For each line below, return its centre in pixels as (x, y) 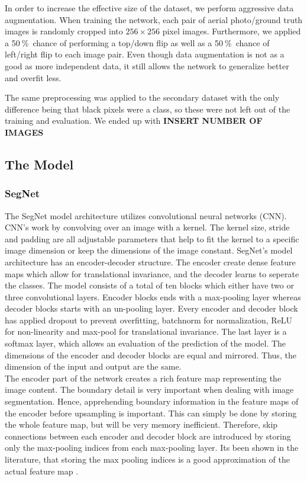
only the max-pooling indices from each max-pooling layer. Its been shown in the (152, 448)
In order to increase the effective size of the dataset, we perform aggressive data (149, 8)
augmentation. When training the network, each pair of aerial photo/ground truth (154, 19)
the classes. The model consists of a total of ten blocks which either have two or (149, 285)
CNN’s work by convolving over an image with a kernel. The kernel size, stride (147, 227)
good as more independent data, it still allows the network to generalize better (147, 65)
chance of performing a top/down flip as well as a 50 (128, 42)
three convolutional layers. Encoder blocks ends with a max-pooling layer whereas (153, 296)
